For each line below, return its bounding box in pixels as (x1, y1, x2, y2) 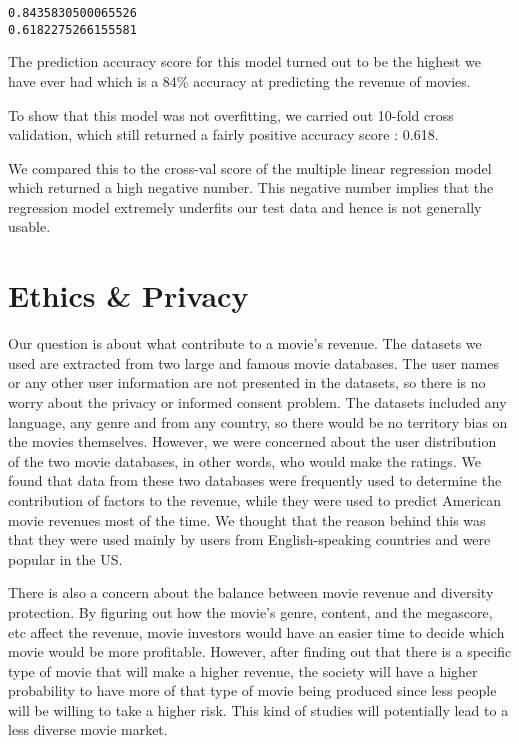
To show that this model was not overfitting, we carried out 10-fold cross (8, 104, 454, 125)
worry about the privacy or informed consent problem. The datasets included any (8, 391, 507, 412)
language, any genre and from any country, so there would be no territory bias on (8, 411, 508, 432)
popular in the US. (8, 548, 123, 569)
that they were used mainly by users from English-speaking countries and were (8, 529, 491, 550)
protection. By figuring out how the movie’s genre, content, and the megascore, (8, 601, 493, 622)
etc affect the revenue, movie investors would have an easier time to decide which (8, 621, 505, 642)
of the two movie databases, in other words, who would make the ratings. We (8, 450, 481, 471)
